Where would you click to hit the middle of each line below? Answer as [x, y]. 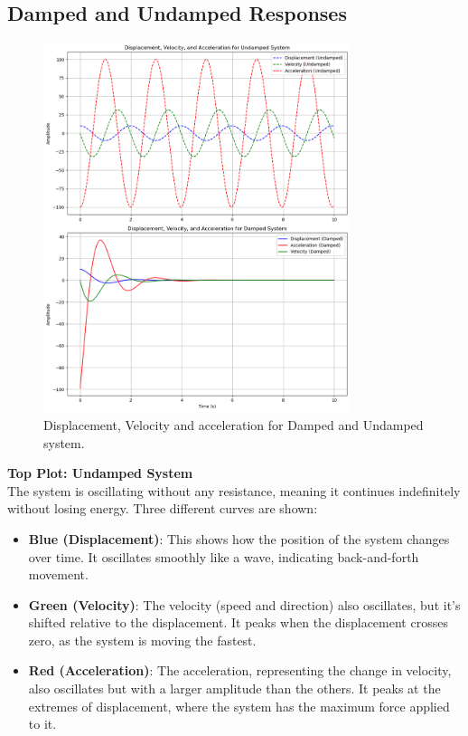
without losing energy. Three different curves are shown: [163, 508]
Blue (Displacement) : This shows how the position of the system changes [239, 538]
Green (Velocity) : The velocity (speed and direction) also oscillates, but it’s [244, 604]
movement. [58, 574]
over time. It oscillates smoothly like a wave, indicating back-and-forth [224, 556]
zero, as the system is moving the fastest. [142, 640]
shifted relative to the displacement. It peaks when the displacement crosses [238, 622]
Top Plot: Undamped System [100, 473]
